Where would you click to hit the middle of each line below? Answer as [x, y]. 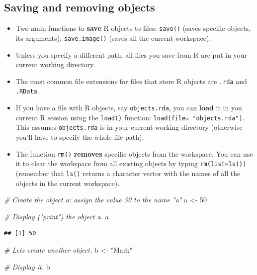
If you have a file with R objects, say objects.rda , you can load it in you [129, 108]
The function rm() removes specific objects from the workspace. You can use [134, 153]
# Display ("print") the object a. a [56, 216]
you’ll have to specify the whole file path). [80, 137]
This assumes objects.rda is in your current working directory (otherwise [129, 127]
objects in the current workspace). [68, 183]
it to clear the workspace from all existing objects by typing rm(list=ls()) [131, 163]
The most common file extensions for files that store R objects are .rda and [131, 81]
